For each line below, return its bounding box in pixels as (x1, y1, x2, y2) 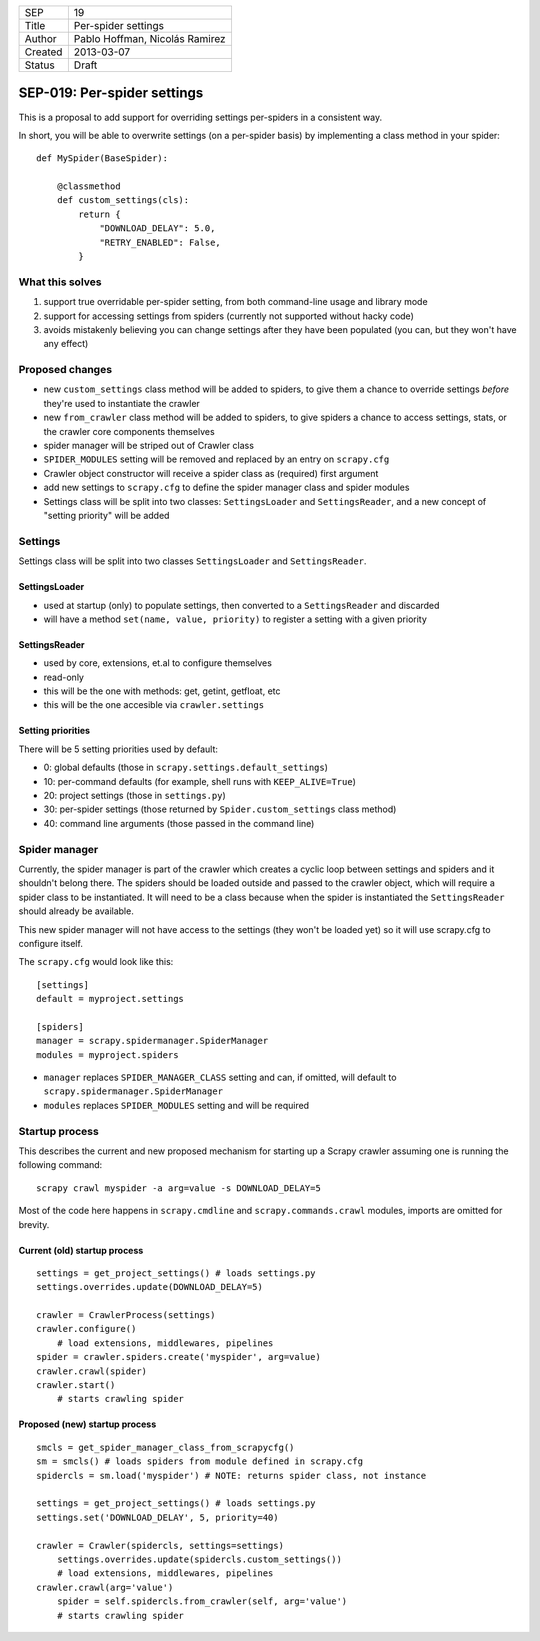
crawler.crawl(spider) (36, 1365, 148, 1377)
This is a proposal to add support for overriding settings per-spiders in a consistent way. (18, 111, 383, 123)
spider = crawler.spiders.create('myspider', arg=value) (36, 1351, 322, 1363)
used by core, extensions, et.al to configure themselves (43, 657, 272, 669)
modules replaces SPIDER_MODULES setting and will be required (43, 1099, 310, 1111)
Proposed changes (18, 363, 113, 377)
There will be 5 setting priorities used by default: (18, 743, 219, 755)
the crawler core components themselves (43, 425, 215, 437)
